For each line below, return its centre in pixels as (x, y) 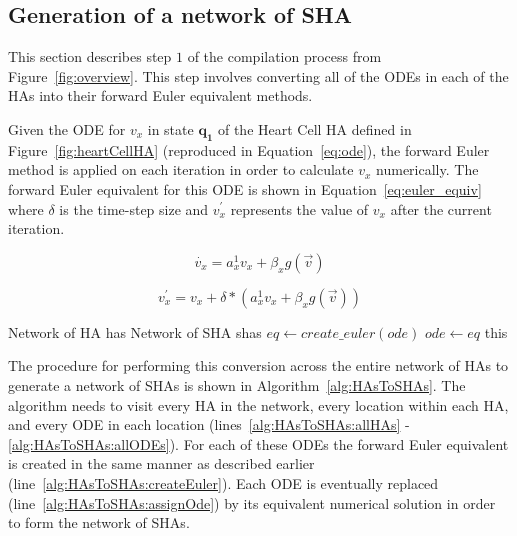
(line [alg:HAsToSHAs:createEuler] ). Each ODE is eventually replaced (223, 482)
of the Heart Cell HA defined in (314, 128)
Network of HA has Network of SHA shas (135, 331)
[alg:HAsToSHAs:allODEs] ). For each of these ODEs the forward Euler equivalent (258, 443)
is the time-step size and (134, 208)
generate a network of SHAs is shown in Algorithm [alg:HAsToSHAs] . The (237, 384)
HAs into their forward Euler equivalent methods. (160, 95)
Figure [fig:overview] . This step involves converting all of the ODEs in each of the (258, 75)
